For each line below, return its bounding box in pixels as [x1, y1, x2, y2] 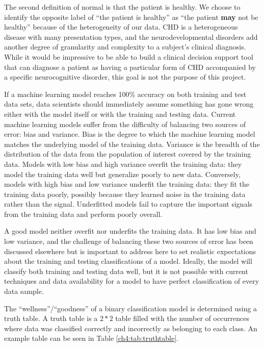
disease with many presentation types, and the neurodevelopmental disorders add [4, 31, 258, 42]
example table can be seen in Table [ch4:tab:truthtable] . [4, 333, 178, 343]
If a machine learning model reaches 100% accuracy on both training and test [4, 88, 247, 99]
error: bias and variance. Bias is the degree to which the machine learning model [4, 129, 255, 139]
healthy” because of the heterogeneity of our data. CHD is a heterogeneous [4, 21, 238, 32]
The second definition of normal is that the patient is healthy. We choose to [4, 2, 241, 12]
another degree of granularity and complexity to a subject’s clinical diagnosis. [4, 41, 246, 52]
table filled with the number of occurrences [115, 313, 250, 324]
